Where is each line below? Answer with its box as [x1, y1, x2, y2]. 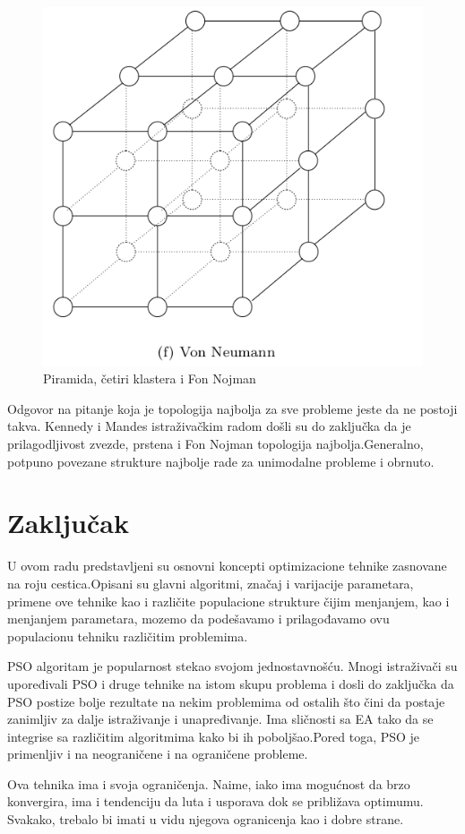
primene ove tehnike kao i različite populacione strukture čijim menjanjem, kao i [7, 591, 450, 610]
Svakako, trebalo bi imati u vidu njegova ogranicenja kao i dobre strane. [7, 810, 404, 829]
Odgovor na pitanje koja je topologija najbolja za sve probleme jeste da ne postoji [7, 399, 458, 417]
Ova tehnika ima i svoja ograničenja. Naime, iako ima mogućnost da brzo [7, 774, 410, 793]
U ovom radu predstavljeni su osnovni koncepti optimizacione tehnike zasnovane [7, 556, 447, 575]
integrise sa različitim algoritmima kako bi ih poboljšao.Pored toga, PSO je [7, 727, 420, 745]
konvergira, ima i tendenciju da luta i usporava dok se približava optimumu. [7, 792, 424, 811]
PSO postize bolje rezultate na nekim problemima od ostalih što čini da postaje [7, 692, 445, 710]
